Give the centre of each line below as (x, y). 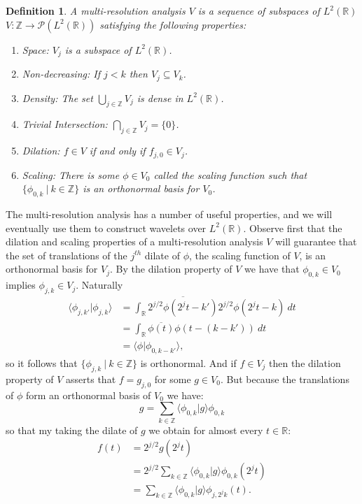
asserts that (91, 379)
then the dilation (305, 363)
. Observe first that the (293, 228)
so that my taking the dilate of (72, 430)
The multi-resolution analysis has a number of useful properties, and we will (169, 214)
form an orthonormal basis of (88, 395)
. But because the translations (285, 379)
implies (21, 285)
